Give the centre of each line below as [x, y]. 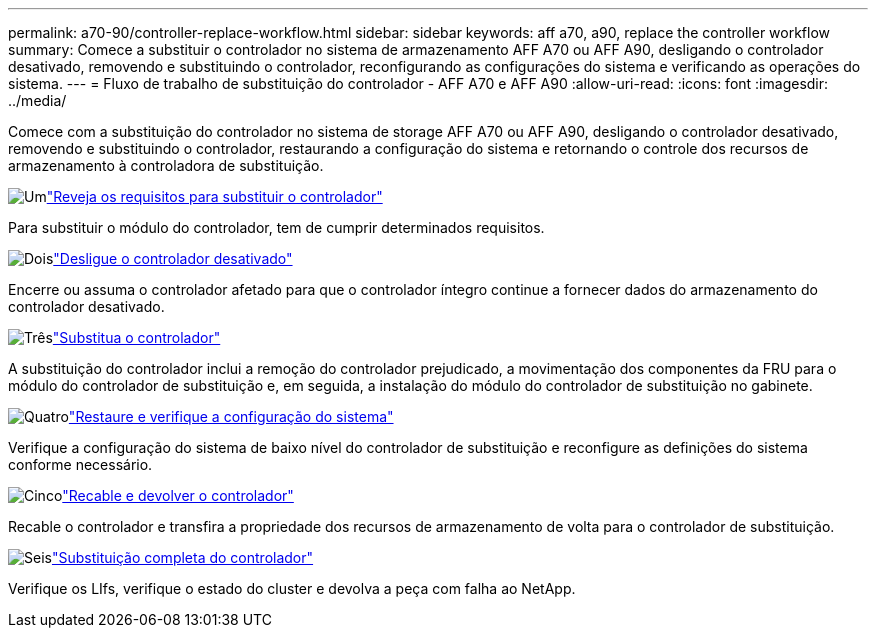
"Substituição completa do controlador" [182, 557]
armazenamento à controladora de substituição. [166, 165]
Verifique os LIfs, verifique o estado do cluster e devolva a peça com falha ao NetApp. [292, 588]
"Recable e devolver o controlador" [178, 495]
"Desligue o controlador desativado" [173, 258]
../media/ [37, 100]
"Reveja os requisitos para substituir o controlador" [214, 196]
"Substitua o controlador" [136, 337]
